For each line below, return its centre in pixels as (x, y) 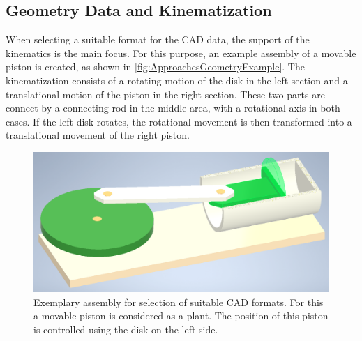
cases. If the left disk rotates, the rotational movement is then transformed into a (179, 121)
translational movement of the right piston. (98, 135)
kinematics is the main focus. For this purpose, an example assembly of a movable (181, 53)
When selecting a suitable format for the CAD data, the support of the (158, 39)
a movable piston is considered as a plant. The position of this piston (181, 316)
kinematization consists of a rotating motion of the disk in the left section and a (177, 80)
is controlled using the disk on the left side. (126, 329)
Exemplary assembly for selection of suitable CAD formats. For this (179, 302)
